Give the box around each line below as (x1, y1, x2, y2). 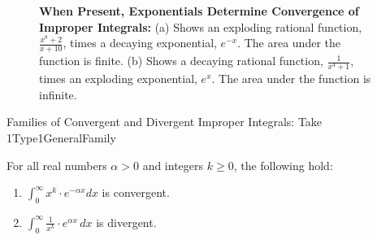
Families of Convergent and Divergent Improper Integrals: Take (6, 113, 323, 130)
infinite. (39, 85, 77, 103)
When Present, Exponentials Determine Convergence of (39, 2, 359, 19)
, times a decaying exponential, (63, 34, 217, 51)
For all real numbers (6, 156, 107, 173)
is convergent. (102, 184, 170, 201)
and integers (142, 156, 204, 173)
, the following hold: (233, 156, 333, 173)
